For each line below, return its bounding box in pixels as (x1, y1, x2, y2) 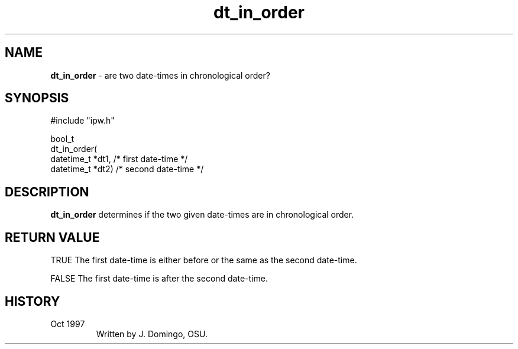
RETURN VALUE (5, 230, 100, 245)
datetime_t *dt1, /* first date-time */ (50, 154, 188, 164)
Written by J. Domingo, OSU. (96, 328, 208, 339)
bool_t (50, 134, 75, 144)
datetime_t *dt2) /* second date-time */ (50, 164, 204, 174)
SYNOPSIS (5, 91, 69, 106)
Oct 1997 (50, 318, 85, 329)
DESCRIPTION (5, 184, 89, 199)
